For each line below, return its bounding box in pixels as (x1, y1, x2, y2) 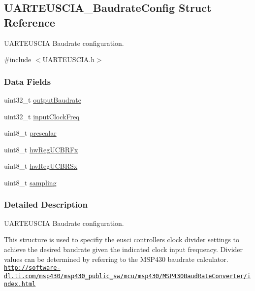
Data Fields (4, 75, 51, 87)
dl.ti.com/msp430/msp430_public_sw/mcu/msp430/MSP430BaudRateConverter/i (4, 272, 251, 280)
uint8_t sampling (4, 177, 57, 187)
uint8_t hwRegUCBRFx (4, 144, 78, 154)
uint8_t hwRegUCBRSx (4, 161, 78, 171)
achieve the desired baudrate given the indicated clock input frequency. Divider (4, 244, 243, 254)
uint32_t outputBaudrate (4, 95, 81, 105)
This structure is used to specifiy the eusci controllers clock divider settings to (4, 234, 240, 245)
